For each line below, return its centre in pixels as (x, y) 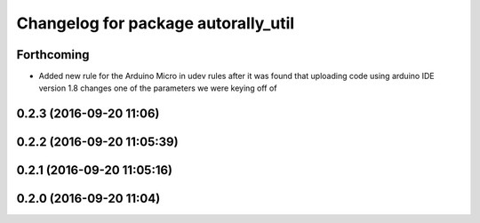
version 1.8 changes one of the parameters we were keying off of (158, 88)
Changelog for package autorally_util (156, 23)
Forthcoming (53, 55)
